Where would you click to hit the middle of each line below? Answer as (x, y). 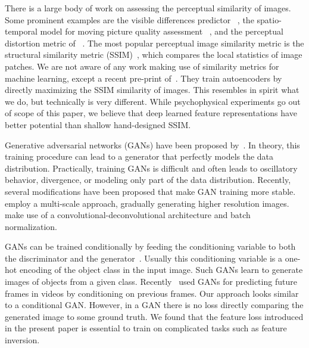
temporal (21, 31)
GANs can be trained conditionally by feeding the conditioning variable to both (150, 246)
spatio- (269, 19)
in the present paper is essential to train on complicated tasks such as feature (146, 328)
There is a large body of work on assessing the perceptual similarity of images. (148, 8)
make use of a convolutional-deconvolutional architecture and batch (128, 215)
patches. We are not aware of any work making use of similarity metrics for (142, 66)
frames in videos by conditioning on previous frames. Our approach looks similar (152, 293)
